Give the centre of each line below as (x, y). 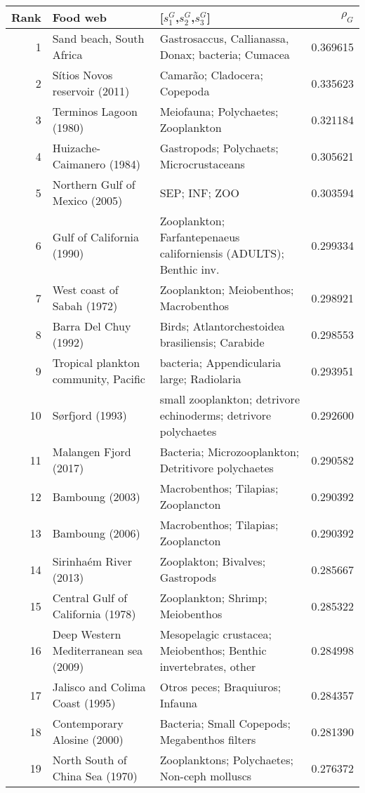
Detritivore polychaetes (217, 468)
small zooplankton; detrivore (230, 399)
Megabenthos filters (208, 739)
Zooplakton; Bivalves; (213, 561)
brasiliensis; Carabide (212, 342)
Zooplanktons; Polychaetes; (226, 760)
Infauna (179, 703)
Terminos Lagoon (95, 111)
